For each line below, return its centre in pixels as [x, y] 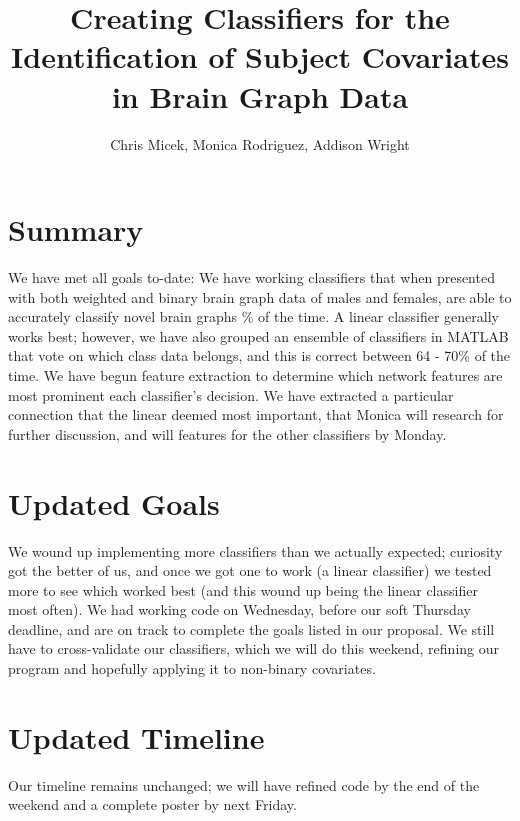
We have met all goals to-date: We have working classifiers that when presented [251, 277]
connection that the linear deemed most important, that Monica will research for [256, 414]
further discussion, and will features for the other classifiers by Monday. [227, 433]
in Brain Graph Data [260, 95]
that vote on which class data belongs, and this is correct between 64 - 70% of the [259, 355]
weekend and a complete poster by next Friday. [152, 804]
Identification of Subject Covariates [260, 56]
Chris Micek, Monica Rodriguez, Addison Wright [260, 143]
